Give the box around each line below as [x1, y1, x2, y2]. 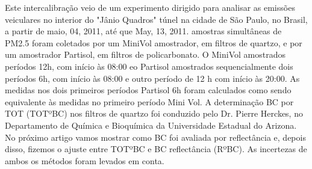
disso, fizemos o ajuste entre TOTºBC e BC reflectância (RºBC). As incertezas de [5, 143, 307, 155]
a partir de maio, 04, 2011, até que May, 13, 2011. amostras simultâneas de [5, 25, 282, 37]
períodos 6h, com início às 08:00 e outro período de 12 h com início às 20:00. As [5, 72, 300, 84]
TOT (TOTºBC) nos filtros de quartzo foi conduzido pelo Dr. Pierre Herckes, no [5, 107, 303, 120]
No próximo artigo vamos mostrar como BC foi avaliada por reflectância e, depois [5, 131, 306, 143]
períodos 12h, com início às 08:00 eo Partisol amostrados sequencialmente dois [5, 60, 293, 72]
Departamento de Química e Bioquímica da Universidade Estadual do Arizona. [5, 118, 297, 131]
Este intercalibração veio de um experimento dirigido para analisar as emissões [5, 1, 295, 13]
